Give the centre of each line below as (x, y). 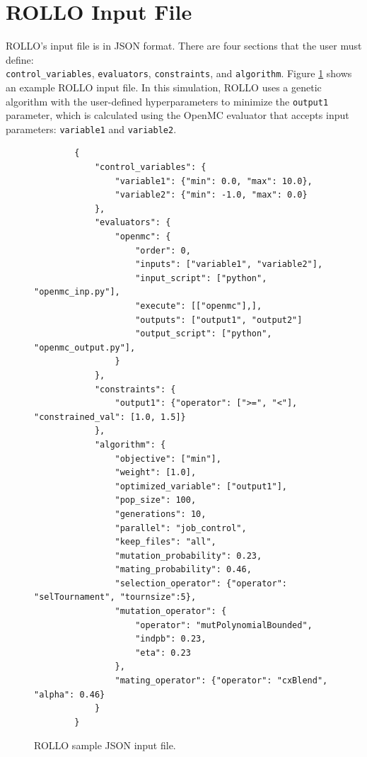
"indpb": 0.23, (171, 639)
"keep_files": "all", (165, 542)
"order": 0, (163, 250)
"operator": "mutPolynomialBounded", (224, 625)
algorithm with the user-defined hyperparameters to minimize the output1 (167, 101)
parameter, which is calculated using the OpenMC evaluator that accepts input (177, 115)
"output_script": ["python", (204, 334)
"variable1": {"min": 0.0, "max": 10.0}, (214, 181)
